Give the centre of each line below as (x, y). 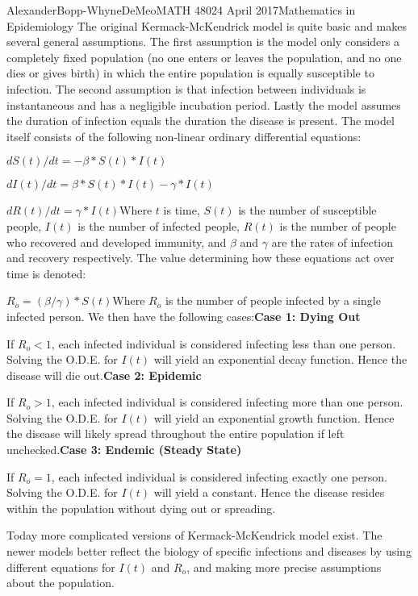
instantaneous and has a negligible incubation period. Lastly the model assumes (204, 104)
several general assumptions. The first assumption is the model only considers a (203, 42)
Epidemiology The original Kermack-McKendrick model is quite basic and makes (207, 25)
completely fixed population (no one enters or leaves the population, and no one (204, 57)
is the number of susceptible (307, 210)
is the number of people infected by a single (273, 300)
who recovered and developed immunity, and (117, 242)
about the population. (61, 583)
